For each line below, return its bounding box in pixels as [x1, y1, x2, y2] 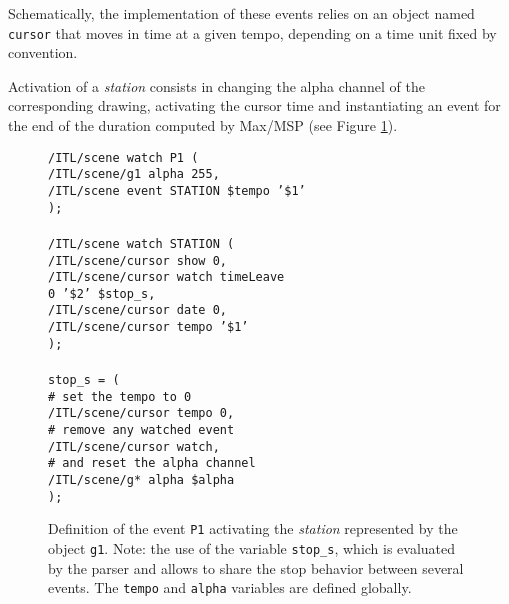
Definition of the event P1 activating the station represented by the [48, 518, 458, 539]
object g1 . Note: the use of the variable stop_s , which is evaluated [48, 537, 456, 558]
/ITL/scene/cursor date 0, [48, 303, 227, 318]
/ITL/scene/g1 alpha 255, [48, 167, 220, 182]
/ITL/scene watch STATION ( [48, 236, 235, 251]
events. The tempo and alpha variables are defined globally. [48, 577, 412, 598]
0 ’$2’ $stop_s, [48, 286, 156, 301]
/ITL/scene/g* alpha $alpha [48, 472, 235, 487]
